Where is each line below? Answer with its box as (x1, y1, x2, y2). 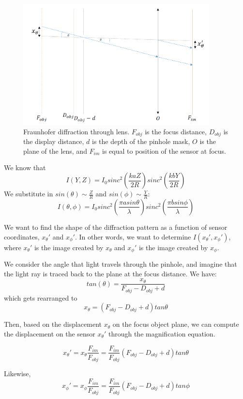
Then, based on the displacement (4, 319, 102, 329)
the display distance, (23, 136, 84, 146)
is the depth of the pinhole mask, (91, 136, 190, 146)
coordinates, (4, 231, 40, 241)
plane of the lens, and (23, 145, 87, 156)
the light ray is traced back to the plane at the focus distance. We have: (4, 268, 217, 278)
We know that (4, 162, 46, 172)
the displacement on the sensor (4, 328, 95, 338)
